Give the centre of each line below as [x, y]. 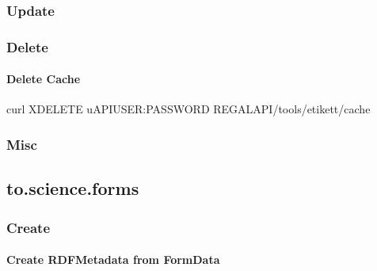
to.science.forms [73, 188]
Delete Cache [44, 79]
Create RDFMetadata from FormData [113, 260]
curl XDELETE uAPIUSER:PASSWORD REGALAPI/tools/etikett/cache [188, 109]
